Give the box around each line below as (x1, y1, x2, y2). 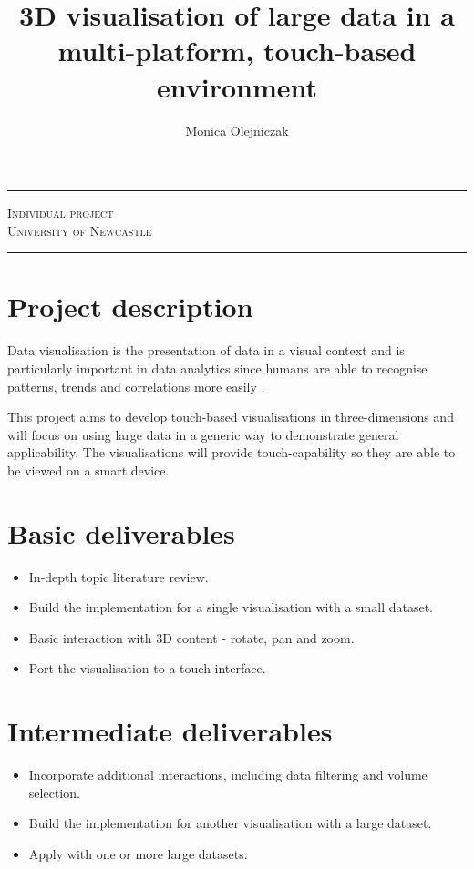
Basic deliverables (7, 514, 235, 551)
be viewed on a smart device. (7, 460, 170, 479)
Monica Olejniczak (185, 120, 289, 139)
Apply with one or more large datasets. (28, 843, 248, 863)
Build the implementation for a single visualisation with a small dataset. (28, 598, 433, 617)
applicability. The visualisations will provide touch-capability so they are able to (7, 443, 456, 462)
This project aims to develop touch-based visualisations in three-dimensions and (7, 407, 454, 426)
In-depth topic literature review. (28, 567, 209, 586)
